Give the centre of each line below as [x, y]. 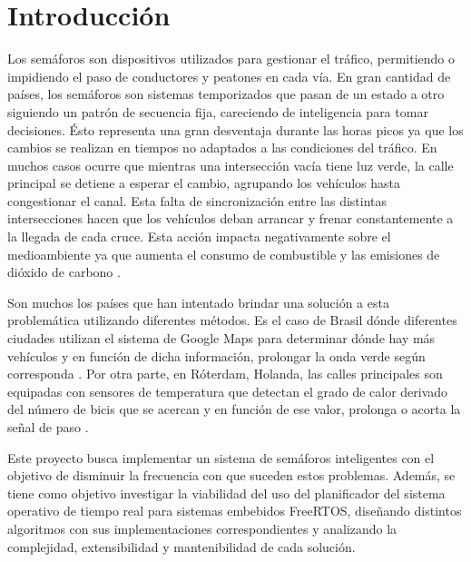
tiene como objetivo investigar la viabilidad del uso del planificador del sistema [226, 493]
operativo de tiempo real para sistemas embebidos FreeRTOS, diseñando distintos [235, 511]
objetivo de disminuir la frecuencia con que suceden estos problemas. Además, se [231, 475]
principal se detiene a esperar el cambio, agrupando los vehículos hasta [204, 183]
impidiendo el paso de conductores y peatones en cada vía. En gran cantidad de [229, 76]
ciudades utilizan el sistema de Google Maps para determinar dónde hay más [221, 338]
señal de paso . [48, 427]
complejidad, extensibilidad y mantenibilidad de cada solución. [182, 546]
